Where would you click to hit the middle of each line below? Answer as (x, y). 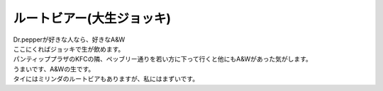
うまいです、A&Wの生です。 (54, 69)
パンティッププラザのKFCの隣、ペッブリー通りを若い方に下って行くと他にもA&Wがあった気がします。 (162, 59)
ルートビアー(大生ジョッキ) (92, 18)
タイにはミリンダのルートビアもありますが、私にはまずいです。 (106, 79)
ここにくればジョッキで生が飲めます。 (69, 49)
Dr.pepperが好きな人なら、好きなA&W (69, 40)
